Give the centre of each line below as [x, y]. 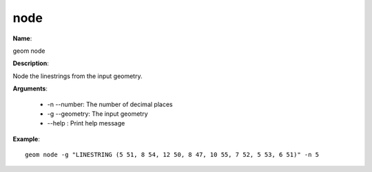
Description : [31, 63]
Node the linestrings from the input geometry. [77, 76]
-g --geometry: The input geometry [97, 114]
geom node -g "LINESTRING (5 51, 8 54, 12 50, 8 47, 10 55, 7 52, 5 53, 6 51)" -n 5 [172, 155]
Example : [27, 139]
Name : [22, 38]
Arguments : [30, 88]
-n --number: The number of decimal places [110, 104]
